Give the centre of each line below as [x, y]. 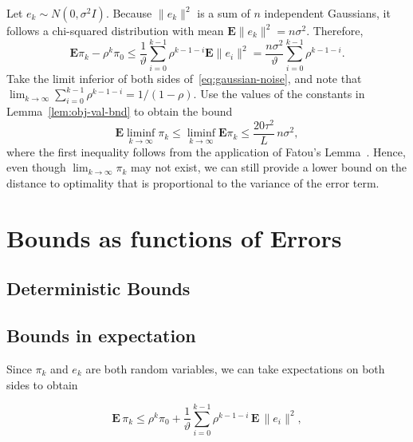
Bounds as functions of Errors [174, 237]
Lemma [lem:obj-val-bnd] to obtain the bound [120, 111]
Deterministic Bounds [98, 288]
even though [36, 167]
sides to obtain [42, 384]
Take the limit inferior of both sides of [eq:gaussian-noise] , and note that [184, 78]
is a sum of [224, 13]
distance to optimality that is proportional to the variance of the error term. [193, 183]
